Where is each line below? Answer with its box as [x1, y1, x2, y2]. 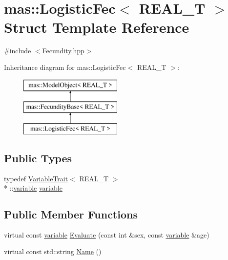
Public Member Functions [4, 207, 138, 222]
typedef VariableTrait [4, 173, 68, 183]
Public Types [4, 150, 72, 165]
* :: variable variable [4, 183, 62, 193]
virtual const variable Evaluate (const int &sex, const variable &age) [4, 230, 209, 240]
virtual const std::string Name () [4, 246, 102, 256]
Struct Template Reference [4, 17, 189, 37]
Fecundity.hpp [42, 45, 84, 56]
